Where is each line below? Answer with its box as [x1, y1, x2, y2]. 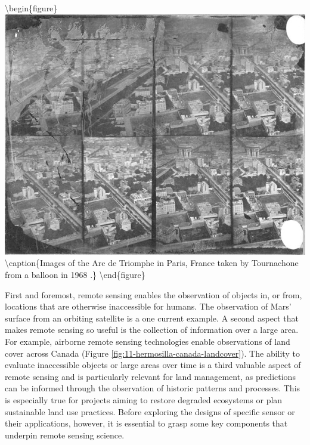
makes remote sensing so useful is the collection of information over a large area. [5, 323, 299, 336]
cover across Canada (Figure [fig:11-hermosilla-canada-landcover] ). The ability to [5, 347, 300, 359]
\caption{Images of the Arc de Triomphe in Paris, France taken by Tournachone [5, 257, 299, 269]
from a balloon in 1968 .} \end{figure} [5, 268, 145, 280]
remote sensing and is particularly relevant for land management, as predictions [5, 370, 296, 382]
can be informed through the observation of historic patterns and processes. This [5, 382, 300, 394]
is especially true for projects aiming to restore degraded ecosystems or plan [5, 393, 283, 406]
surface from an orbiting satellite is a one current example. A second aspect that [5, 311, 299, 324]
